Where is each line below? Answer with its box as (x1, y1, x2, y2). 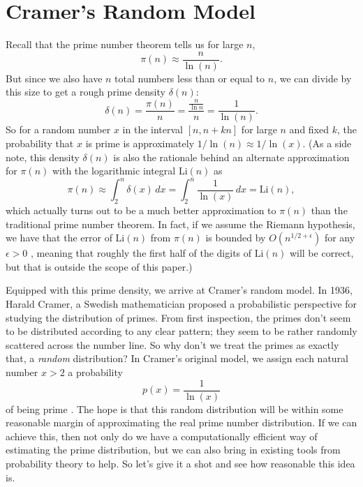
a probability (68, 364, 123, 379)
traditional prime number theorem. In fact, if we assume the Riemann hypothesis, (6, 216, 355, 231)
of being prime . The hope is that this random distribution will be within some (6, 401, 343, 416)
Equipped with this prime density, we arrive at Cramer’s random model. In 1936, (6, 283, 353, 297)
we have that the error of (6, 230, 112, 245)
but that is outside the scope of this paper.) (6, 259, 193, 274)
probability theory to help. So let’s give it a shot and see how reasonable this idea (6, 456, 355, 470)
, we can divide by (274, 70, 352, 85)
